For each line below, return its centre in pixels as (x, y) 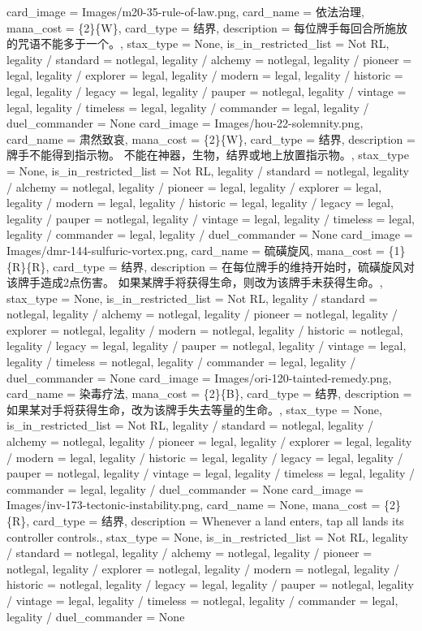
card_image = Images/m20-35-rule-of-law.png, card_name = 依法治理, (185, 11)
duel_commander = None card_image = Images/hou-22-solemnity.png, (185, 123)
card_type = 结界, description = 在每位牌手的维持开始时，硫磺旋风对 (234, 266)
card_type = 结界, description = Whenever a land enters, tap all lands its (218, 521)
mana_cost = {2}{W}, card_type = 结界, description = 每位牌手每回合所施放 (207, 27)
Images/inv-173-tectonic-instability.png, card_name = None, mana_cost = (194, 505)
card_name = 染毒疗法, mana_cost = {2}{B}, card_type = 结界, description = (209, 393)
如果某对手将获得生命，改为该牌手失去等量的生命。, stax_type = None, (194, 409)
